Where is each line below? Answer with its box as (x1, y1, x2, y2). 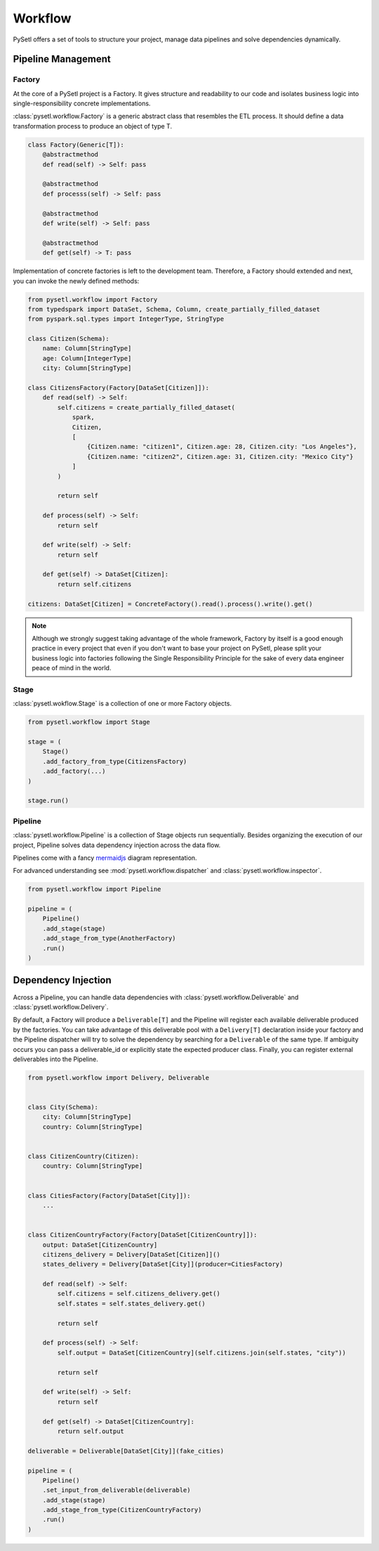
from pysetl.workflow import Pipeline (27, 885, 161, 893)
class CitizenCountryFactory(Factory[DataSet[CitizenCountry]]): (27, 1231, 258, 1239)
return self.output (57, 1427, 124, 1435)
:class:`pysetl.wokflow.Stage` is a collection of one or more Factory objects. (13, 699, 232, 708)
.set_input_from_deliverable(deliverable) (42, 1486, 191, 1494)
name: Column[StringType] (42, 345, 132, 352)
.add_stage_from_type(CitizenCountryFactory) (42, 1506, 202, 1514)
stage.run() (27, 797, 69, 805)
